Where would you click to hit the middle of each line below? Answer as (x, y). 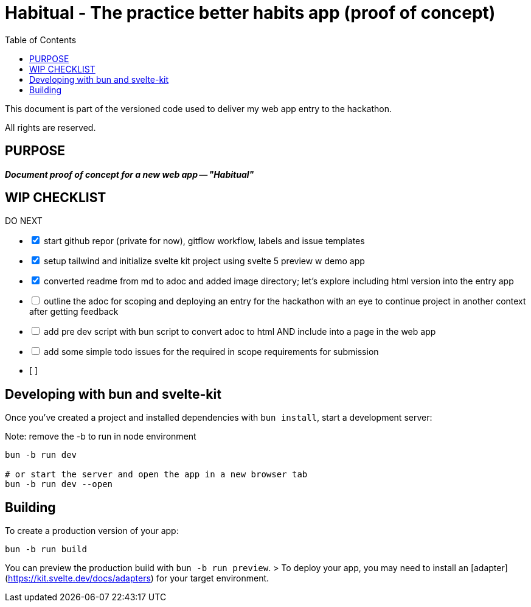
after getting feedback (74, 312)
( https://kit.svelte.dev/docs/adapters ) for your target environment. (137, 578)
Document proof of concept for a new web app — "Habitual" (130, 174)
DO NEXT (24, 221)
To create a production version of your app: (92, 531)
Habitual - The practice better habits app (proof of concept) (250, 13)
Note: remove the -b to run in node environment (101, 437)
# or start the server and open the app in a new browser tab (156, 475)
